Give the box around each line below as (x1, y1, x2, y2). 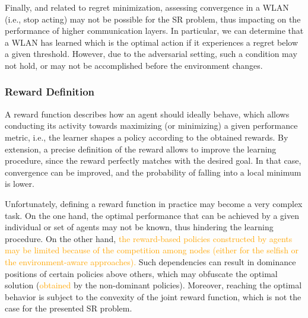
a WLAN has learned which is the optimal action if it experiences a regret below (5, 36, 299, 48)
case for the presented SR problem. (5, 302, 132, 314)
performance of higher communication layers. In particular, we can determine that (5, 24, 304, 37)
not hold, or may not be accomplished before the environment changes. (5, 59, 263, 71)
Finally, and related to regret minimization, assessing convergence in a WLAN (5, 1, 289, 13)
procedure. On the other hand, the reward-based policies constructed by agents (5, 232, 293, 244)
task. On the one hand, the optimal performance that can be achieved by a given (5, 209, 299, 221)
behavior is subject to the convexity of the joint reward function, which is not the (5, 290, 301, 303)
